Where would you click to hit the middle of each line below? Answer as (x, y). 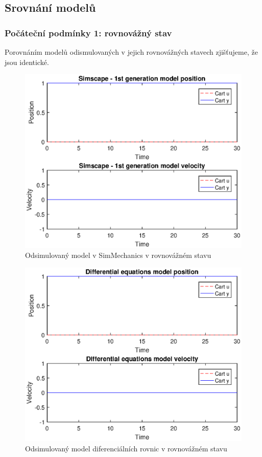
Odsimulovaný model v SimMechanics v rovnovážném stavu (118, 255)
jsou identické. (27, 62)
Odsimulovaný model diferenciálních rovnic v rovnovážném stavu (126, 448)
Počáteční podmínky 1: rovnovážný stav (88, 32)
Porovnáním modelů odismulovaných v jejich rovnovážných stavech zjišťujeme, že (131, 52)
